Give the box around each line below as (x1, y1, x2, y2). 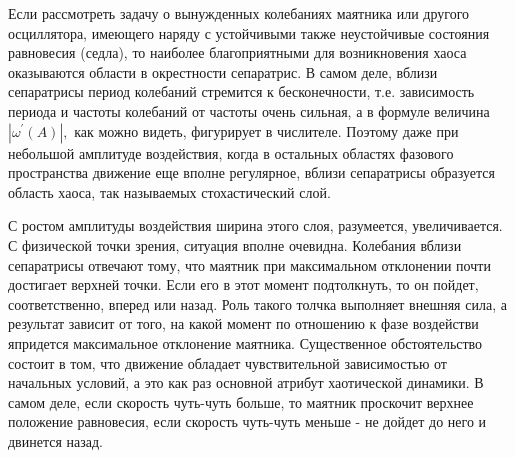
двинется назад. (8, 430, 104, 451)
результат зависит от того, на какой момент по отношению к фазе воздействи (8, 313, 479, 334)
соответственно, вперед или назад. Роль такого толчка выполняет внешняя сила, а (8, 293, 507, 314)
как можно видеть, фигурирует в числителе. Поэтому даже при (74, 120, 459, 141)
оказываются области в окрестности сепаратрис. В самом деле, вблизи (8, 61, 438, 82)
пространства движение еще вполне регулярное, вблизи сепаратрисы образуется (8, 162, 495, 183)
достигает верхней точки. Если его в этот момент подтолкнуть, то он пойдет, (8, 274, 479, 295)
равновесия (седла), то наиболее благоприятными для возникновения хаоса (8, 42, 467, 63)
